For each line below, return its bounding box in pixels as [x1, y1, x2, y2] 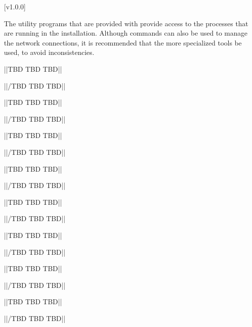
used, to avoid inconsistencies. [4, 47, 94, 57]
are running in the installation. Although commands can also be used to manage [4, 28, 248, 38]
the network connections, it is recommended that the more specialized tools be [4, 37, 242, 47]
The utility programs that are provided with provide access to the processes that [4, 18, 249, 28]
